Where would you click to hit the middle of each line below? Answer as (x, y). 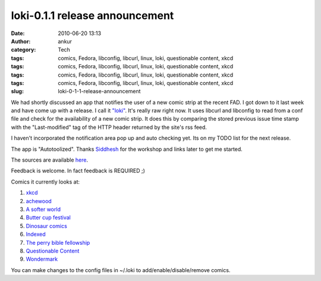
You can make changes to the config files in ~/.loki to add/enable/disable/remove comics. (121, 270)
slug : (17, 91)
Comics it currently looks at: (45, 182)
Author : (21, 41)
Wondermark (42, 259)
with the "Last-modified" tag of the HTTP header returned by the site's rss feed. (109, 127)
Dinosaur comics (47, 226)
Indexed (36, 234)
